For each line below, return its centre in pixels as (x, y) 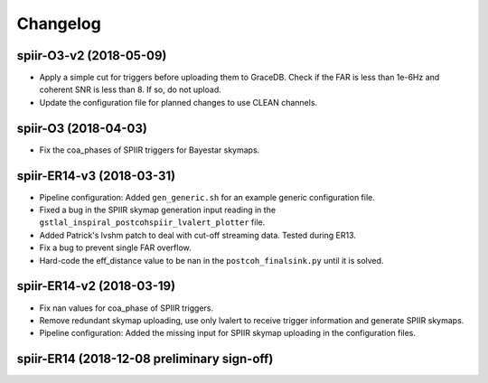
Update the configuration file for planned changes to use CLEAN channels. (178, 102)
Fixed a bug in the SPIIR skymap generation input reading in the (157, 210)
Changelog (59, 23)
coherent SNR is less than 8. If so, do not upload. (130, 89)
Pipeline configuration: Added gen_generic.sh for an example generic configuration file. (207, 197)
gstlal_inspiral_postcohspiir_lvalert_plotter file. (152, 222)
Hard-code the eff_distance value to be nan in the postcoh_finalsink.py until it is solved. (211, 260)
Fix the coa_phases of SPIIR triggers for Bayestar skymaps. (150, 150)
